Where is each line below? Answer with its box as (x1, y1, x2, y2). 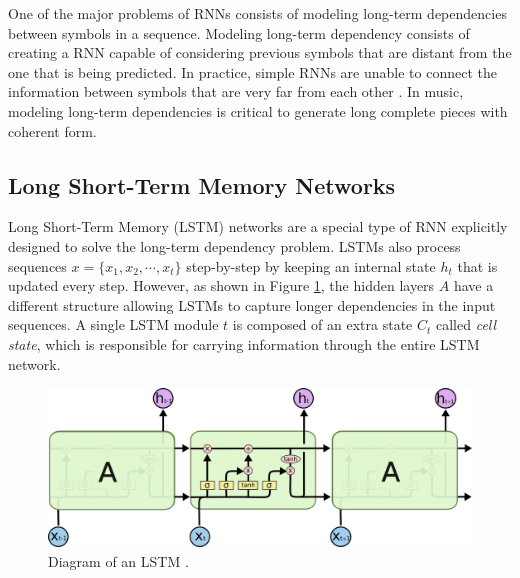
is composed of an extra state (232, 314, 413, 335)
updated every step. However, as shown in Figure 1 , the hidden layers (8, 275, 435, 296)
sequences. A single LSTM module (8, 314, 219, 335)
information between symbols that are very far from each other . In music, (8, 81, 464, 102)
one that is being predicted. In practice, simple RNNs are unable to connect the (8, 61, 497, 82)
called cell (436, 314, 497, 335)
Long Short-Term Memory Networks (8, 169, 396, 200)
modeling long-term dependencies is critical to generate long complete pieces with (8, 100, 508, 121)
